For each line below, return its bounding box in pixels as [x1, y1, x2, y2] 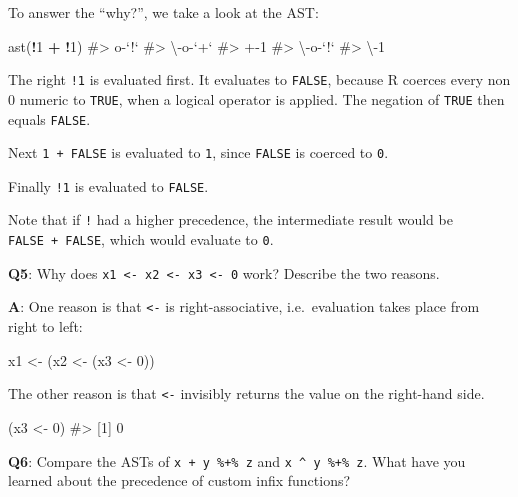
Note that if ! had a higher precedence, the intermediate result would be [8, 209, 453, 230]
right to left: [8, 316, 83, 337]
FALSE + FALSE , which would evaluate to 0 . [8, 229, 274, 250]
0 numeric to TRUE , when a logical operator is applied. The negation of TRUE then [8, 88, 505, 109]
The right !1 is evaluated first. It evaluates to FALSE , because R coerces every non [8, 69, 511, 90]
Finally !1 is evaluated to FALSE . [8, 175, 209, 196]
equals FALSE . [8, 108, 91, 129]
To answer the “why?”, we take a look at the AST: [8, 2, 319, 22]
